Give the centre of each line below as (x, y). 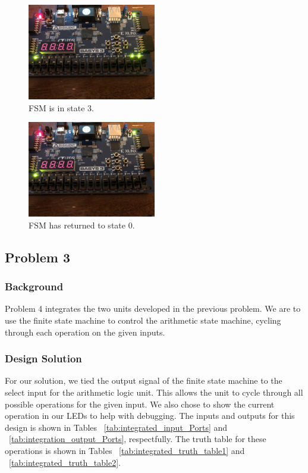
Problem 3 (37, 257)
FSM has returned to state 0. (82, 225)
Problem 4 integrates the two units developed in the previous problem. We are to (153, 308)
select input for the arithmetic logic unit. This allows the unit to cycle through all (154, 392)
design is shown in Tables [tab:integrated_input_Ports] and (116, 427)
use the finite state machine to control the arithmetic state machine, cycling (143, 320)
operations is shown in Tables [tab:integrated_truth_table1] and (125, 450)
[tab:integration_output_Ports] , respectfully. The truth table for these (138, 439)
